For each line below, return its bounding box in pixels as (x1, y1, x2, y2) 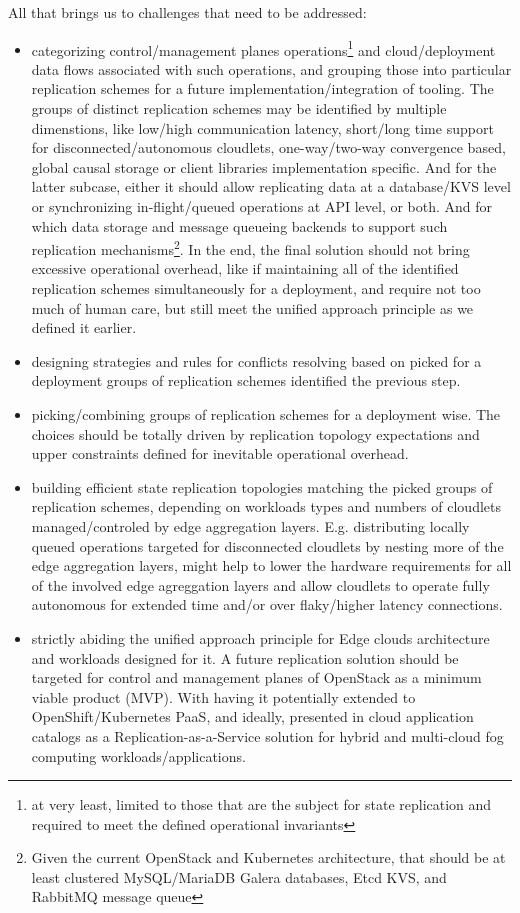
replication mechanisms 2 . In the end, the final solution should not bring (31, 236, 470, 259)
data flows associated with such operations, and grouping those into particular (31, 58, 512, 79)
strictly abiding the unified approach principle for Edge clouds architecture (31, 627, 490, 648)
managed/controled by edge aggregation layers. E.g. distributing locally (31, 515, 470, 536)
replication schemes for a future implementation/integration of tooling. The (31, 78, 494, 99)
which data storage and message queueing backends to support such (31, 215, 448, 236)
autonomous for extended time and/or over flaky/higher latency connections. (31, 594, 503, 615)
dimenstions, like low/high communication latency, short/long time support (31, 117, 494, 138)
